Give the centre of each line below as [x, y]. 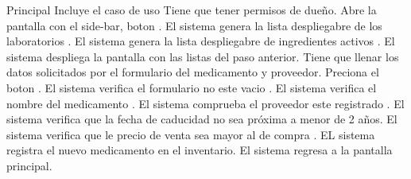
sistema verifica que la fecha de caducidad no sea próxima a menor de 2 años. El [202, 119]
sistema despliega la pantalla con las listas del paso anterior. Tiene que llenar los [203, 56]
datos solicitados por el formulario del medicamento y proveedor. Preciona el [193, 72]
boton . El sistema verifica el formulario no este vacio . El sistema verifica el [192, 87]
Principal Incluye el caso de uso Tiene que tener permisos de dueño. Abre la [192, 10]
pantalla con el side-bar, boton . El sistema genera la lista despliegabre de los [194, 25]
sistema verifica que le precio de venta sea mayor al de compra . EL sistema [191, 134]
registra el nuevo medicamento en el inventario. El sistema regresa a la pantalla [200, 150]
